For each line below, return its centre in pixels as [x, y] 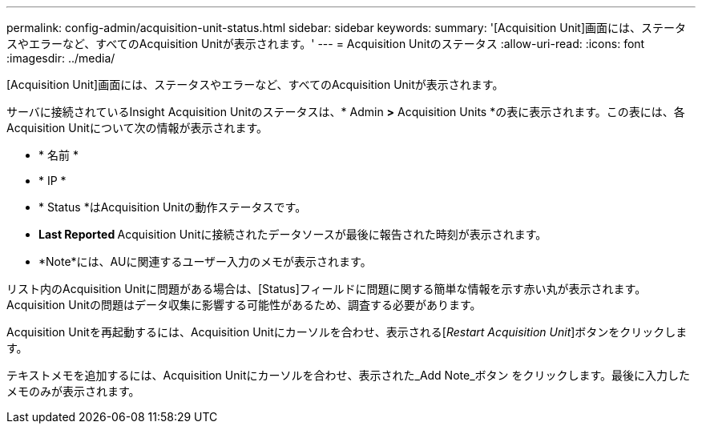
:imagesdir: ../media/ [61, 58]
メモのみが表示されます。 [73, 391]
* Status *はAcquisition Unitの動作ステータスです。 [173, 207]
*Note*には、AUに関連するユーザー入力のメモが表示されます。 [205, 261]
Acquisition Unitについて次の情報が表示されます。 [137, 128]
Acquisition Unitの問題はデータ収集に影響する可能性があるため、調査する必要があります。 [244, 305]
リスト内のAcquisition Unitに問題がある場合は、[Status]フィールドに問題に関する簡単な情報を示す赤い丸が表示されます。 [327, 289]
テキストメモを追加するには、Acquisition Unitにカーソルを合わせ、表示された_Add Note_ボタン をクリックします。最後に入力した [349, 375]
